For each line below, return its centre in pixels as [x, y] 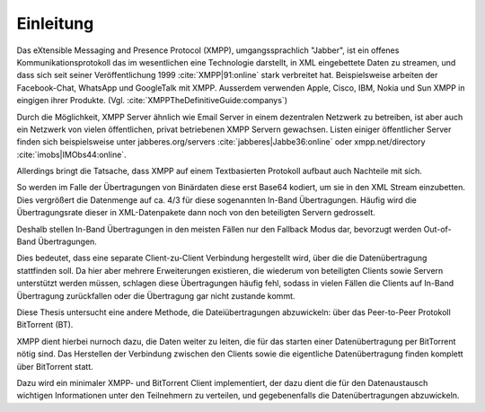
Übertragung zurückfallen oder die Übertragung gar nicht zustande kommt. [156, 295]
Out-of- [438, 229]
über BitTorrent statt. [55, 366]
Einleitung [55, 23]
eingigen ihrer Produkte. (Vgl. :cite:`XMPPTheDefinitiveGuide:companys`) [152, 101]
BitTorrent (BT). [45, 325]
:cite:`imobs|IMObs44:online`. [71, 154]
